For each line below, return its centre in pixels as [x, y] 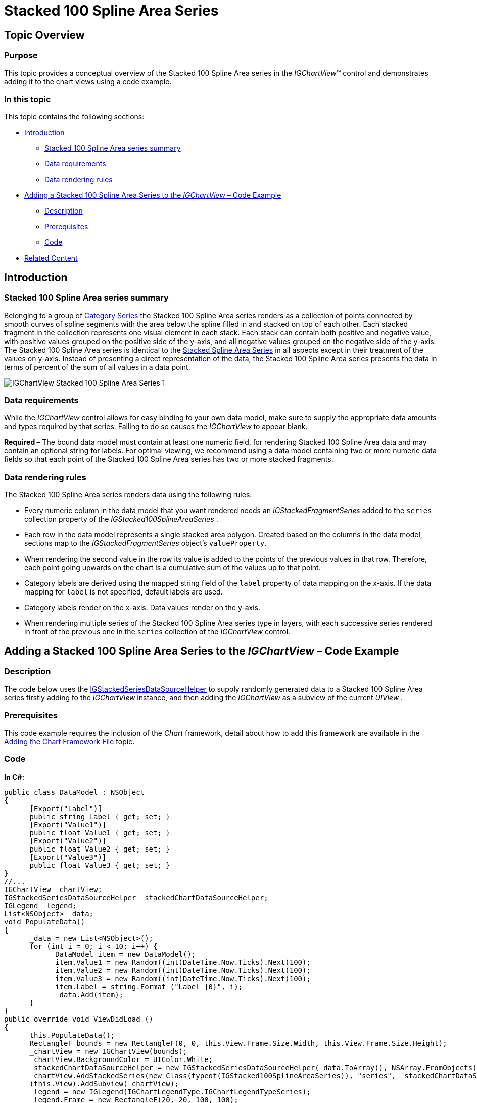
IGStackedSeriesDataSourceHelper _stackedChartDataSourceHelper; [136, 897]
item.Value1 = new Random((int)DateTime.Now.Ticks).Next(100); [183, 962]
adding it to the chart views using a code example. [88, 81]
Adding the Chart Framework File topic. [69, 741]
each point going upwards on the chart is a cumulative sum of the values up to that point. [173, 568]
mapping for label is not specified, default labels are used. [124, 592]
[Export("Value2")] [68, 841]
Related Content [51, 258]
